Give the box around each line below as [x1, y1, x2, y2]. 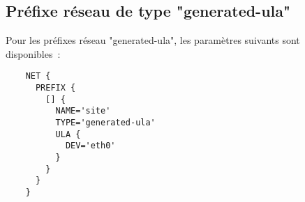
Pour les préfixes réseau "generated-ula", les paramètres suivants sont [6, 33, 300, 47]
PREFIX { [35, 83, 76, 93]
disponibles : [6, 46, 61, 61]
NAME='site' [55, 106, 111, 116]
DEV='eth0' [65, 141, 116, 151]
